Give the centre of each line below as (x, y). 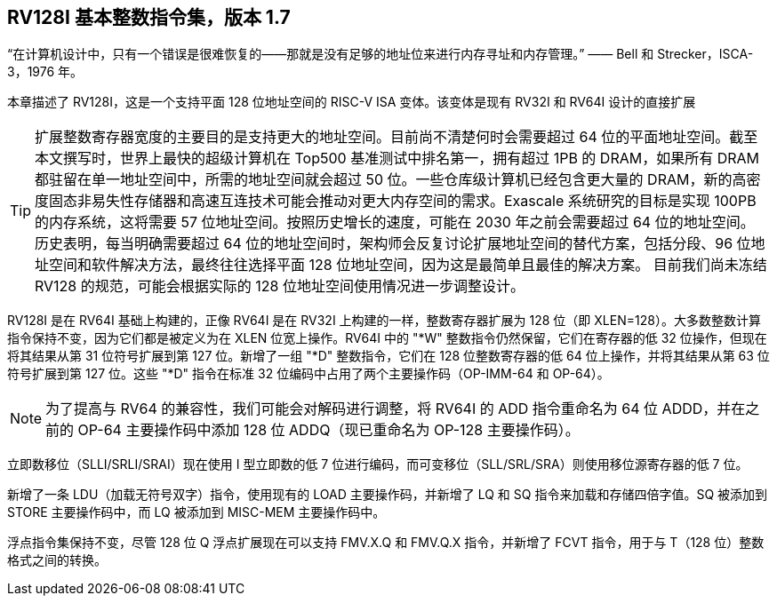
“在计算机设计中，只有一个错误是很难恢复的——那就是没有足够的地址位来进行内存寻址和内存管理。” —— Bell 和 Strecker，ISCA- (380, 54)
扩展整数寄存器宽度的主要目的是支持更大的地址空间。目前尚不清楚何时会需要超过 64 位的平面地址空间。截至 (397, 137)
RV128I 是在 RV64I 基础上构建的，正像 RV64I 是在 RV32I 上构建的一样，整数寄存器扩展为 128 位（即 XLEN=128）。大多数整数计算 (384, 321)
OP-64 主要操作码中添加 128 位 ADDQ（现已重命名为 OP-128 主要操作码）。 (328, 430)
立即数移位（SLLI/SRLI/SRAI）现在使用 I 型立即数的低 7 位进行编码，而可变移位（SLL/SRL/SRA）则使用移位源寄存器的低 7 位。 (378, 464)
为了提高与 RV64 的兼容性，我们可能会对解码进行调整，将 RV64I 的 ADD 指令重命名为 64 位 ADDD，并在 (396, 409)
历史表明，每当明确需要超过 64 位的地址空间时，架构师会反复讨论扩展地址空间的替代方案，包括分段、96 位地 (400, 244)
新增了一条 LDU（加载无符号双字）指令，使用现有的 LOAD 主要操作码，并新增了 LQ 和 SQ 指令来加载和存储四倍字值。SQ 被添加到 (388, 495)
